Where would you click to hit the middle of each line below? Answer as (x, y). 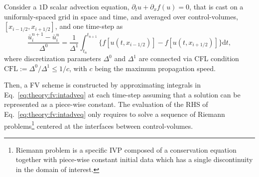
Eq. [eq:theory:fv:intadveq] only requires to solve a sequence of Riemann (115, 114)
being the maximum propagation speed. (155, 68)
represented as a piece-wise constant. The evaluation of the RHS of (106, 104)
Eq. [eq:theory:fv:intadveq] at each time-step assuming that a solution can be (122, 94)
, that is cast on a (216, 6)
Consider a (20, 6)
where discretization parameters (53, 58)
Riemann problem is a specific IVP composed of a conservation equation (126, 149)
